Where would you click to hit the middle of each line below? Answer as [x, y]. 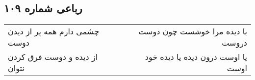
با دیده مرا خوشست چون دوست [193, 31]
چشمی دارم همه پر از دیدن [54, 31]
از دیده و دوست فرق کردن [53, 57]
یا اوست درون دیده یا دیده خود [196, 57]
